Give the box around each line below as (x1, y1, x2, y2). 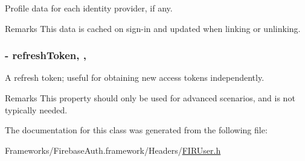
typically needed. (5, 103, 68, 116)
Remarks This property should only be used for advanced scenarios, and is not (5, 92, 295, 104)
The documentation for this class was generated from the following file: (5, 124, 268, 136)
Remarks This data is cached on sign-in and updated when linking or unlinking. (5, 22, 301, 34)
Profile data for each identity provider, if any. (5, 2, 173, 14)
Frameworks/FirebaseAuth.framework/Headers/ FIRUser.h (5, 144, 221, 156)
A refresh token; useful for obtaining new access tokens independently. (5, 71, 265, 84)
